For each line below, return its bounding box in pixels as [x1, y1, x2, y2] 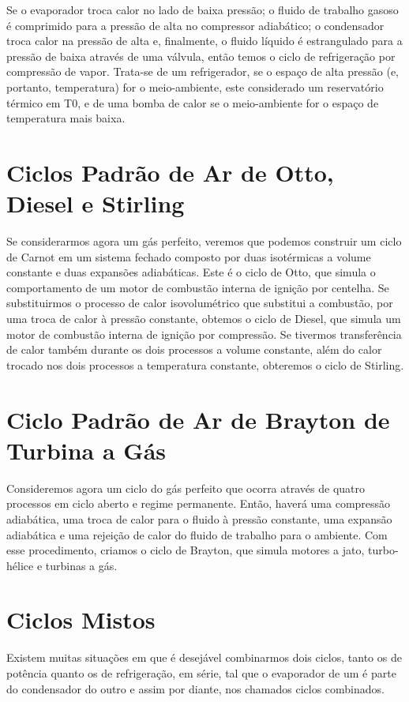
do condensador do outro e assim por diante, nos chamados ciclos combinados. [6, 680, 385, 696]
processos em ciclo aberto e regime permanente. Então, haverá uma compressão [6, 495, 391, 512]
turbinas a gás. [45, 557, 118, 573]
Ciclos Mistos [6, 603, 156, 636]
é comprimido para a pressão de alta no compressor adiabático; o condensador [6, 17, 385, 33]
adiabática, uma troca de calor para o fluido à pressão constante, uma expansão [6, 510, 392, 527]
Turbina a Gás [6, 434, 167, 466]
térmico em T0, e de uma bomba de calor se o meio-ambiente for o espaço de [6, 94, 379, 111]
